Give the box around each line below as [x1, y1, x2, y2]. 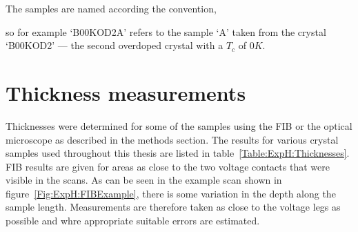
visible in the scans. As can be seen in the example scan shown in [6, 173, 282, 187]
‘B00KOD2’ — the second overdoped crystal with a [6, 38, 223, 52]
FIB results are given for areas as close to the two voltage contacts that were [6, 159, 330, 173]
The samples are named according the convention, [6, 1, 217, 15]
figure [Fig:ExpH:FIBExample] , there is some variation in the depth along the [6, 186, 336, 200]
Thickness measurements [6, 78, 246, 106]
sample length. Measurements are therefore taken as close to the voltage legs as [6, 200, 341, 214]
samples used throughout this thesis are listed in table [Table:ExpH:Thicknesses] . [6, 146, 350, 160]
